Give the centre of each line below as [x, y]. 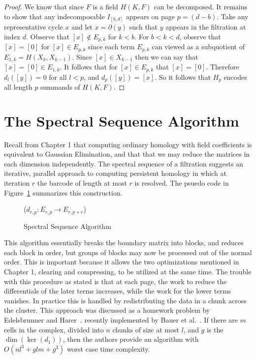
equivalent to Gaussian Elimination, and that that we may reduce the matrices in [127, 154]
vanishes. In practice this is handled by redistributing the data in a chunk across [125, 300]
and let [82, 27]
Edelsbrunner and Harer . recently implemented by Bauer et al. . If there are [121, 320]
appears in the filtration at [206, 27]
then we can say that [167, 56]
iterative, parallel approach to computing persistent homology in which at [115, 173]
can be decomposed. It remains [201, 6]
